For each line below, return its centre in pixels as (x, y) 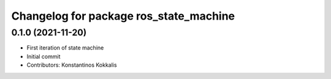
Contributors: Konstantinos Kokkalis (72, 65)
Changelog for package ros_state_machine (123, 16)
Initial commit (44, 56)
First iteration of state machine (65, 48)
